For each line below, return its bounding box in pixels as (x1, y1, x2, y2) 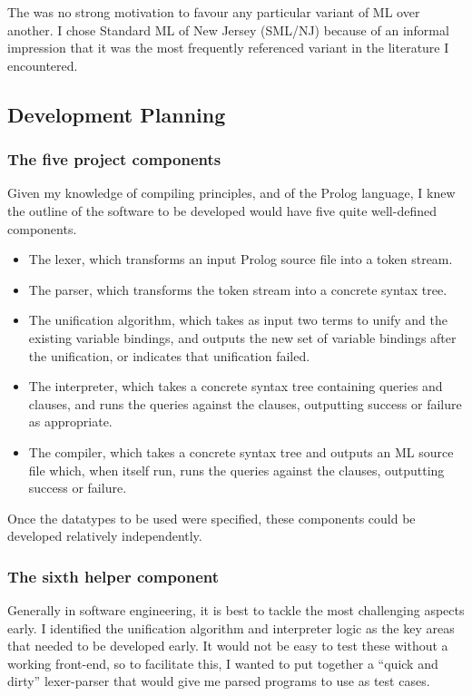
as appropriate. (28, 412, 113, 431)
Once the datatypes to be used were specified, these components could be (7, 508, 416, 527)
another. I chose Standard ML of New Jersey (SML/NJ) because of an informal (7, 20, 449, 39)
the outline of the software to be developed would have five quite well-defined (7, 201, 437, 220)
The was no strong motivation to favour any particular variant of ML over (7, 3, 420, 21)
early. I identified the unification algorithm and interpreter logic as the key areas (7, 618, 455, 637)
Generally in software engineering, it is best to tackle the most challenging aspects (7, 601, 465, 620)
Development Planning (7, 100, 226, 128)
